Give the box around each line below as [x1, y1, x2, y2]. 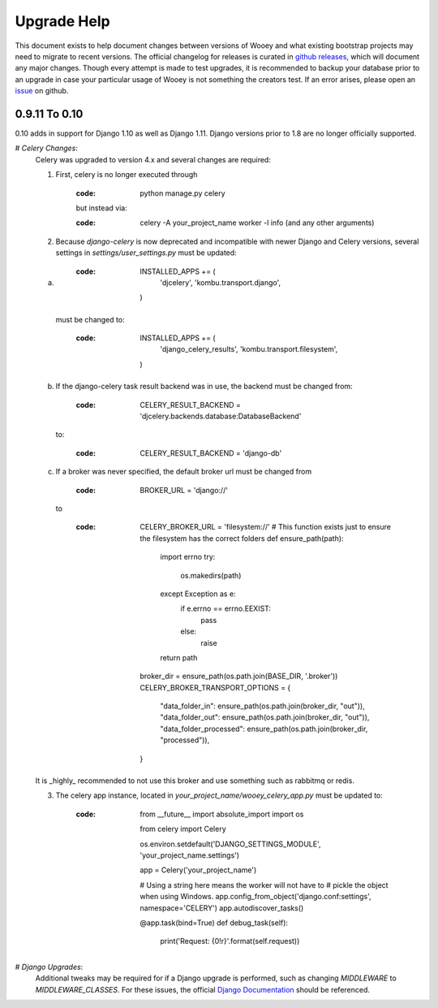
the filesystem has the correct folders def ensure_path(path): [140, 533, 344, 543]
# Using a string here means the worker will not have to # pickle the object [140, 880, 389, 889]
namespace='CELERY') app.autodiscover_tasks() [140, 902, 304, 913]
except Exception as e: [160, 589, 236, 599]
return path [160, 652, 198, 662]
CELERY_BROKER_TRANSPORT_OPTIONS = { [140, 682, 291, 692]
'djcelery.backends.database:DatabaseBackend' [140, 411, 302, 422]
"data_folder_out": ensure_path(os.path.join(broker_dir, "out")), [160, 712, 370, 722]
